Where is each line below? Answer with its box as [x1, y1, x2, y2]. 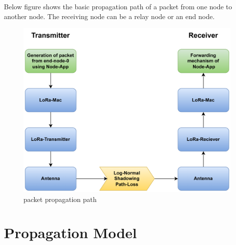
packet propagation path [23, 194, 97, 204]
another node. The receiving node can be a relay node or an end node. [4, 11, 215, 21]
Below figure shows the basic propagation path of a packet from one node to [4, 1, 232, 11]
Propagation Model [4, 223, 137, 243]
